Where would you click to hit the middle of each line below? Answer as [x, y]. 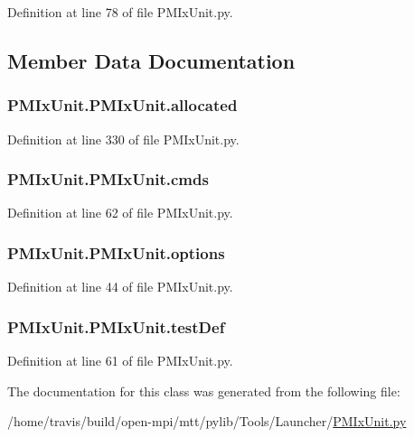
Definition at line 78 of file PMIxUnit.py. [120, 12]
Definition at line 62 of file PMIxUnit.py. [120, 213]
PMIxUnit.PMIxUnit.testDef [116, 326]
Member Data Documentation [151, 60]
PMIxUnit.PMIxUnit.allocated [122, 105]
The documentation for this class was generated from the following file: [204, 391]
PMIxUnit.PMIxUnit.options [116, 252]
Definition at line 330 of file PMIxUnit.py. [123, 139]
